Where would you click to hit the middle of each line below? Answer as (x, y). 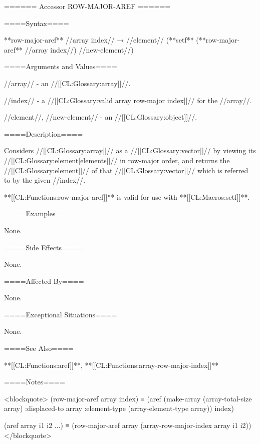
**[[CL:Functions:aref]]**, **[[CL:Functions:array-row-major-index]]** (111, 365)
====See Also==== (39, 348)
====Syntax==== (37, 23)
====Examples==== (41, 213)
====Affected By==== (44, 281)
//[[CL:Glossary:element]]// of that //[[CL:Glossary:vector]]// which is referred (126, 170)
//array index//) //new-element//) (79, 49)
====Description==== (44, 133)
